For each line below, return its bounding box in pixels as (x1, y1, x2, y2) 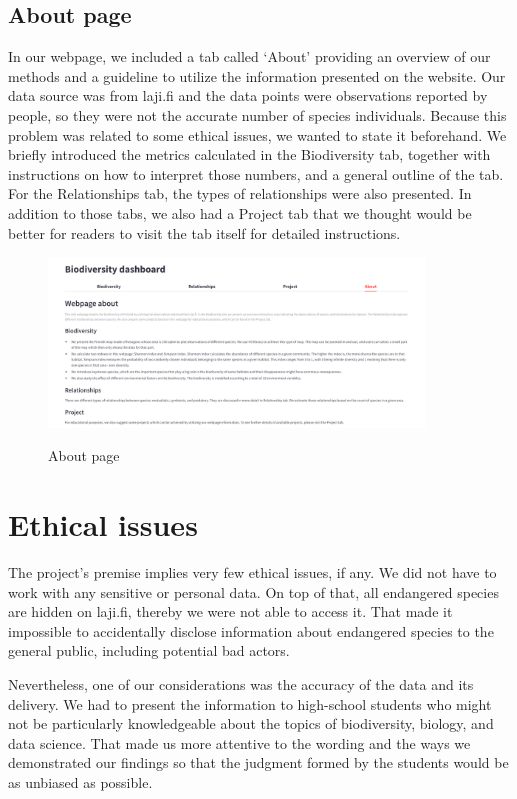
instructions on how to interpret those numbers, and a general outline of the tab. (8, 163, 504, 184)
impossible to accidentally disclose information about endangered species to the (8, 620, 494, 641)
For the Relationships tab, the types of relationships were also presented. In (8, 183, 472, 204)
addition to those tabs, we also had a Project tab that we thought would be (8, 202, 472, 223)
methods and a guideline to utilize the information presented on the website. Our (8, 65, 506, 86)
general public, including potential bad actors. (8, 640, 290, 661)
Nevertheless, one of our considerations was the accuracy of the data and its (8, 673, 474, 694)
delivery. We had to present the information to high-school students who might (8, 693, 492, 714)
